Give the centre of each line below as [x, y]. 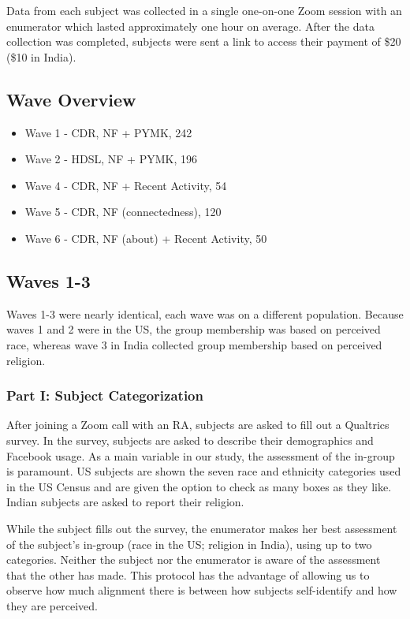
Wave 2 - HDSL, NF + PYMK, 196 [111, 159]
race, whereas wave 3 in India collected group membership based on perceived [194, 344]
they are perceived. [52, 605]
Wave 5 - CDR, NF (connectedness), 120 [123, 212]
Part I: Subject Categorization [105, 395]
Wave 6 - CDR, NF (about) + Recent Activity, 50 [146, 238]
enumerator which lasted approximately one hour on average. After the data [190, 26]
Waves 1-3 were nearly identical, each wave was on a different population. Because [205, 313]
